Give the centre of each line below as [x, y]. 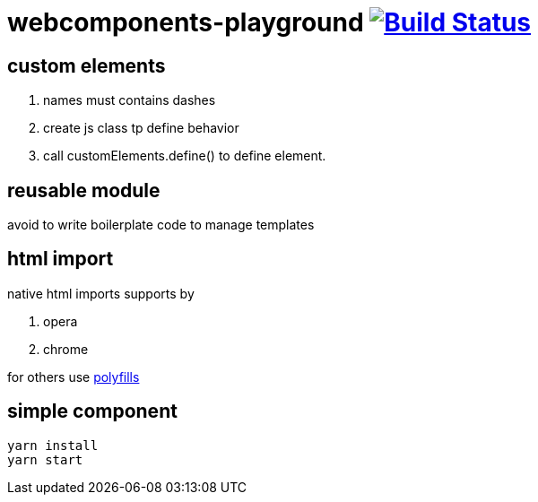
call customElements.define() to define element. [185, 156]
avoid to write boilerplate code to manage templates [161, 225]
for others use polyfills [74, 376]
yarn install [53, 445]
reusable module [84, 190]
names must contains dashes [130, 100]
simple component [92, 411]
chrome [66, 349]
